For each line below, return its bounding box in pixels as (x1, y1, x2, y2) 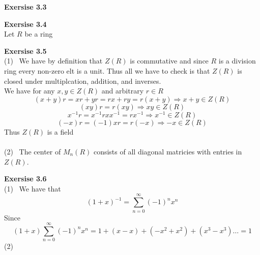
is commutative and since (130, 55, 209, 66)
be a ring (24, 28, 53, 39)
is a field (47, 126, 74, 137)
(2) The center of (4, 146, 61, 157)
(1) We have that (4, 183, 61, 194)
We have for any (4, 85, 55, 96)
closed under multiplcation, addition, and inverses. (4, 75, 161, 86)
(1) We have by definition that (4, 55, 103, 66)
